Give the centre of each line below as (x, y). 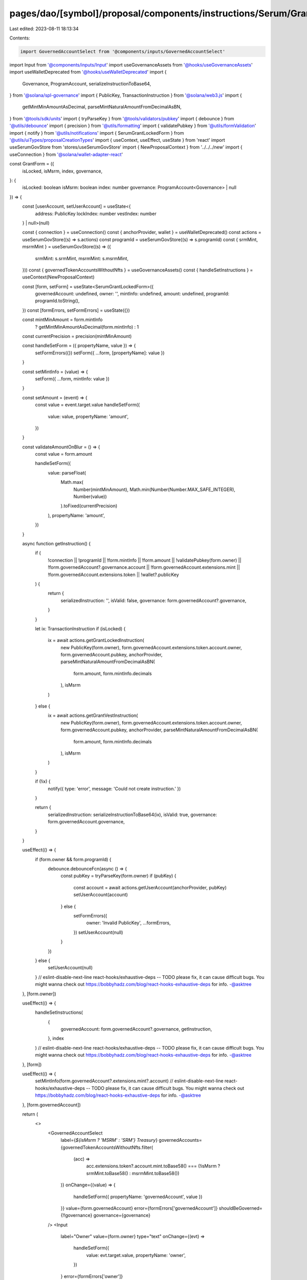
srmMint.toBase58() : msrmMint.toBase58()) (133, 1173)
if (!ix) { (43, 781)
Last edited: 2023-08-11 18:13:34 (44, 29)
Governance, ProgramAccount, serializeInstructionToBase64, (86, 83)
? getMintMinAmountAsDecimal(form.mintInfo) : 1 (87, 327)
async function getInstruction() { (57, 543)
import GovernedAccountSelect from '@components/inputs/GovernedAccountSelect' (123, 51)
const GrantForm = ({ (32, 164)
